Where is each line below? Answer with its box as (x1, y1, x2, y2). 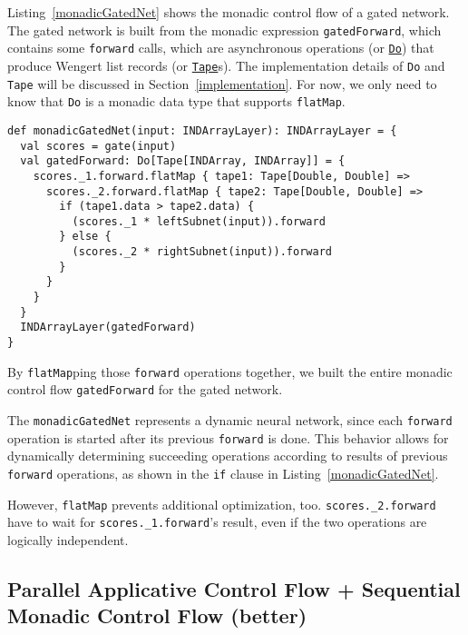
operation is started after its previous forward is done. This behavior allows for (7, 428, 449, 447)
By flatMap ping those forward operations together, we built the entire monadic (7, 362, 453, 381)
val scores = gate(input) (20, 139, 177, 153)
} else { (59, 230, 112, 243)
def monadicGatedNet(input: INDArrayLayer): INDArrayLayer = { (7, 124, 397, 137)
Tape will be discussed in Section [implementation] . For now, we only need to (7, 74, 437, 93)
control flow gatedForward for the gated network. (7, 380, 283, 399)
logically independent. (7, 530, 129, 549)
